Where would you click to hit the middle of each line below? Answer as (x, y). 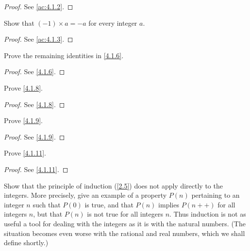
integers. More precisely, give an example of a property (85, 195)
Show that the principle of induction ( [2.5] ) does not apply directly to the (113, 185)
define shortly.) (26, 243)
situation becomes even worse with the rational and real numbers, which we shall (125, 233)
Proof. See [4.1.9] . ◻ (34, 136)
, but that (48, 214)
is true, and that (109, 204)
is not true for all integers (125, 214)
